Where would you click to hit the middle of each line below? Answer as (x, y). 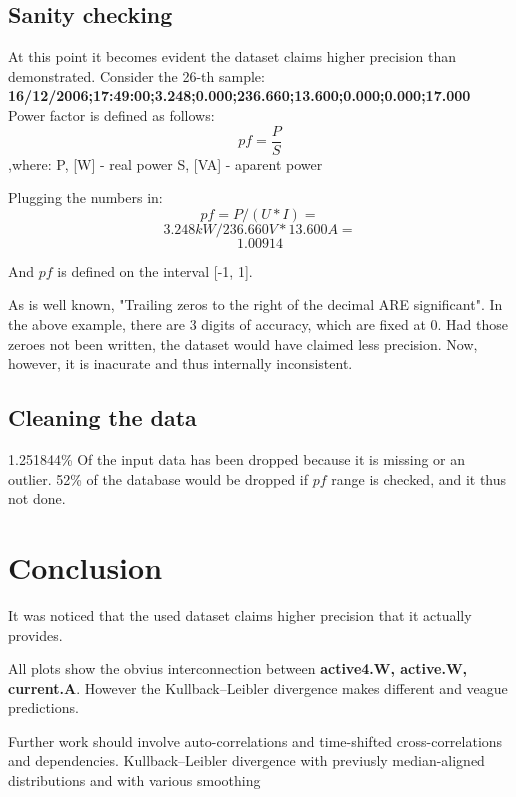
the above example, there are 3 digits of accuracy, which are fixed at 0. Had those (258, 324)
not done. (37, 498)
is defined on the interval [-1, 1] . (155, 270)
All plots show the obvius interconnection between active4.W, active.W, (237, 668)
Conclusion (85, 566)
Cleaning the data (102, 417)
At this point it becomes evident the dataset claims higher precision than (232, 56)
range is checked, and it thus (419, 478)
